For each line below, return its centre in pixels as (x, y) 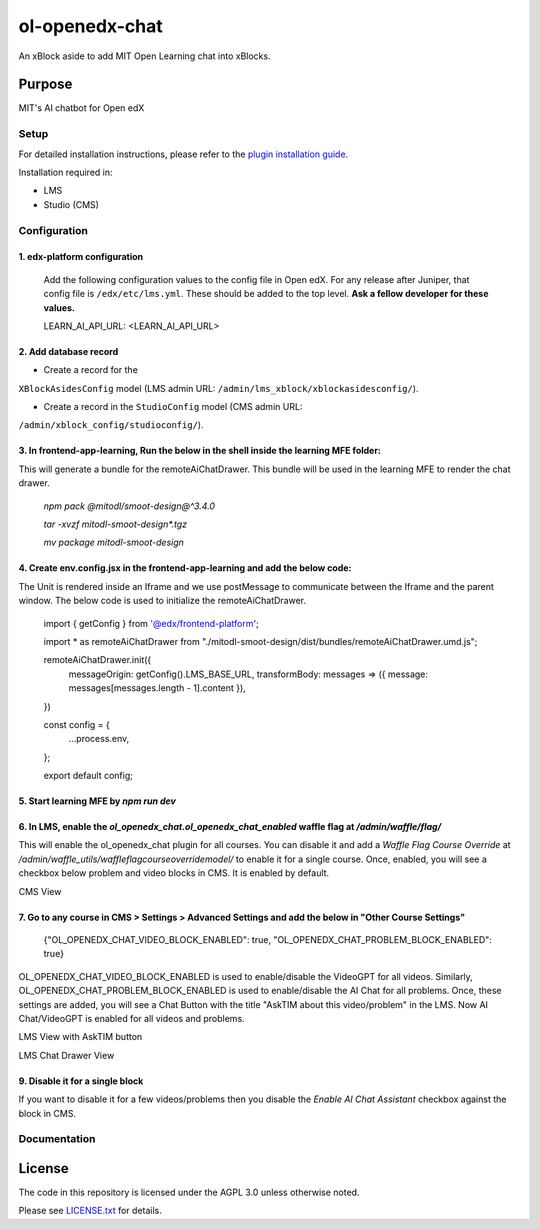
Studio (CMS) (71, 204)
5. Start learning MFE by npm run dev (97, 801)
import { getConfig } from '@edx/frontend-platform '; (151, 623)
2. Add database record (68, 351)
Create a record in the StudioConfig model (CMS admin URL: (173, 407)
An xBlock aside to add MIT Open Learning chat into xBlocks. (144, 56)
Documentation (57, 1139)
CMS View (40, 891)
